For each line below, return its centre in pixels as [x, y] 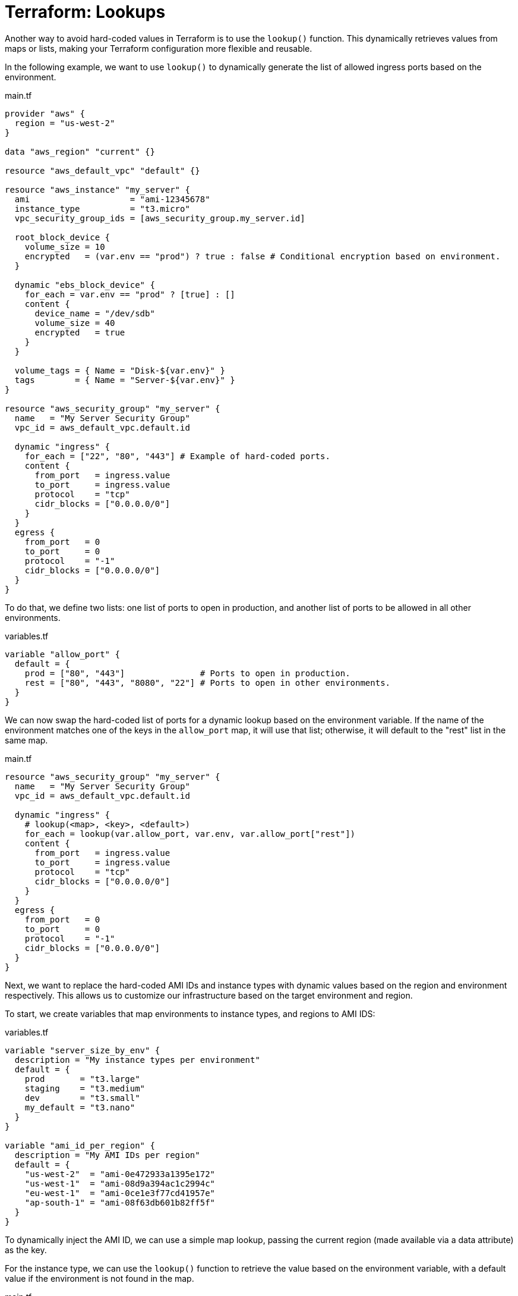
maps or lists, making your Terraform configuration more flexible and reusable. [159, 48]
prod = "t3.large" [82, 1079]
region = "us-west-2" [65, 123]
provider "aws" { [45, 113]
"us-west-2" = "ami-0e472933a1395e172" [120, 1174]
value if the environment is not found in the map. [100, 1278]
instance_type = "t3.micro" [102, 208]
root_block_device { [62, 237]
